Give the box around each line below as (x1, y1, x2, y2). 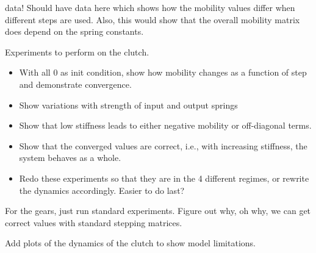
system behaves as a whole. (19, 151, 121, 164)
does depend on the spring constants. (5, 25, 144, 38)
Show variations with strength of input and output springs (19, 98, 238, 111)
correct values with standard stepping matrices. (5, 216, 182, 229)
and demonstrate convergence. (19, 77, 132, 90)
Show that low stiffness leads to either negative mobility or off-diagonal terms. (19, 119, 312, 132)
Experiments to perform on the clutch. (5, 45, 149, 58)
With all (19, 66, 51, 79)
